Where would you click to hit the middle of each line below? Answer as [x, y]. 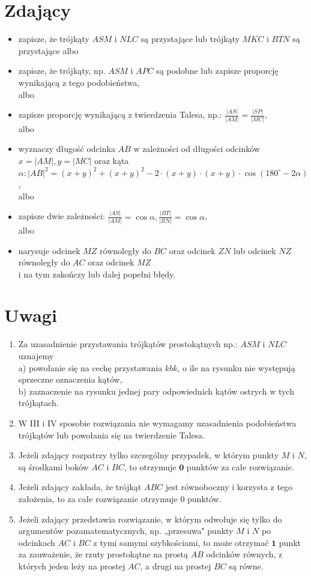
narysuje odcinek [49, 250]
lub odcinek [255, 250]
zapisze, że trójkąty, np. [62, 71]
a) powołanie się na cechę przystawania [90, 367]
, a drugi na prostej [176, 565]
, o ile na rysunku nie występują [236, 367]
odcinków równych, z [244, 554]
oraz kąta [112, 160]
